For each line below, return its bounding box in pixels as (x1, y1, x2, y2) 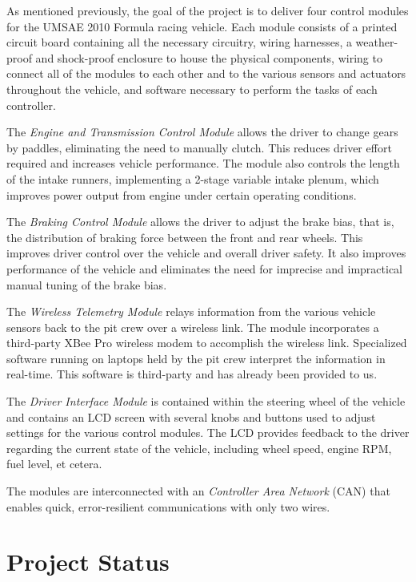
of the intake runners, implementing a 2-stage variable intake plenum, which (6, 170, 379, 187)
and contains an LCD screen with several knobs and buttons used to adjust (6, 408, 376, 425)
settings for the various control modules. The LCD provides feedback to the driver (6, 424, 410, 441)
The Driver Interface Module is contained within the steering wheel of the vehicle (6, 393, 406, 410)
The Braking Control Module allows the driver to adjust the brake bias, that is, (6, 213, 394, 230)
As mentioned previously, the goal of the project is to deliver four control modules (6, 2, 409, 18)
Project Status (6, 545, 170, 578)
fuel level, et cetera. (6, 455, 102, 472)
